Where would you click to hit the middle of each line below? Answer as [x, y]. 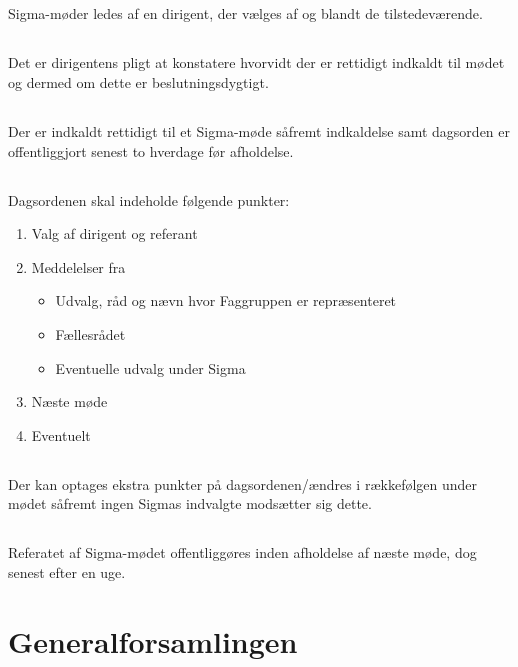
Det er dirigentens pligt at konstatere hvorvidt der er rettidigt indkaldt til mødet [256, 62]
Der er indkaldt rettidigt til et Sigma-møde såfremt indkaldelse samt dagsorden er [259, 130]
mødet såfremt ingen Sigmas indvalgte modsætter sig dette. [190, 503]
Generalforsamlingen [153, 640]
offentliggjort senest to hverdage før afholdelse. [151, 150]
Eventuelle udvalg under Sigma [150, 367]
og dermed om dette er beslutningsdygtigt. [138, 81]
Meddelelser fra [78, 266]
